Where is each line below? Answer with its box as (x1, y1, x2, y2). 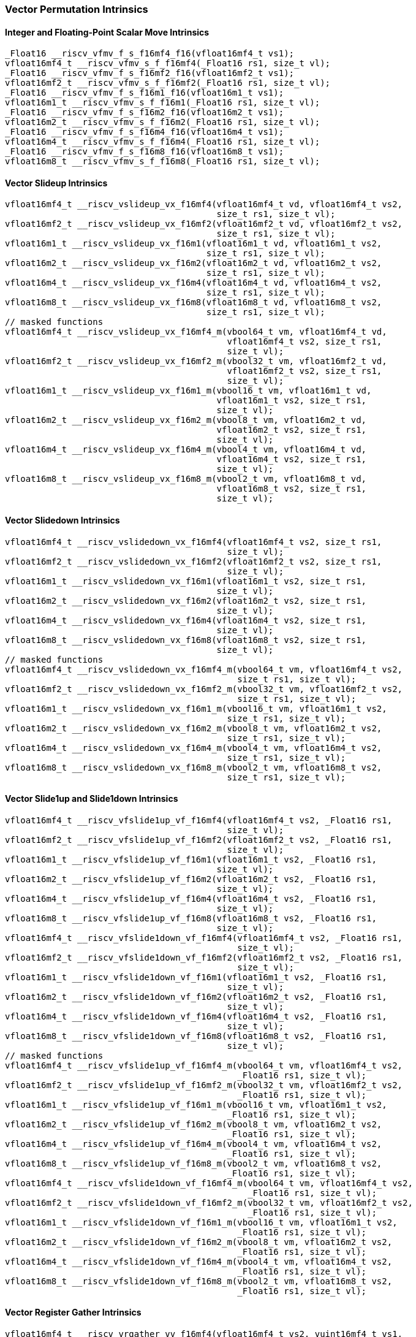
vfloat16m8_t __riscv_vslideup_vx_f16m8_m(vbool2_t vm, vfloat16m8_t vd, (5, 474, 367, 484)
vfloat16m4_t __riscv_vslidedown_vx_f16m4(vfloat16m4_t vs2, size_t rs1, (5, 615, 367, 625)
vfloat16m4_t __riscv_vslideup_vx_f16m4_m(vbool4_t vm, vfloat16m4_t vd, (5, 444, 367, 455)
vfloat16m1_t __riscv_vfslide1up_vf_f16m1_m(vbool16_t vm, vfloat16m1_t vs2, (5, 1099, 387, 1110)
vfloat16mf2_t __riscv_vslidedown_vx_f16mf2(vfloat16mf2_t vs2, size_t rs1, (5, 556, 382, 566)
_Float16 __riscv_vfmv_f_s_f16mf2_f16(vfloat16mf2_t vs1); (5, 68, 295, 78)
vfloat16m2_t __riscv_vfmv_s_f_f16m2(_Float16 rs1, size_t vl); (5, 117, 320, 128)
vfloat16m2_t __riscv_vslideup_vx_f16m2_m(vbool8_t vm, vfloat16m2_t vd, (5, 415, 367, 425)
